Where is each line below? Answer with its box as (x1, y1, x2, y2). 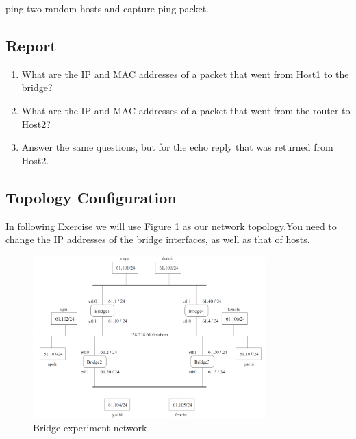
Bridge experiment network (33, 420, 147, 434)
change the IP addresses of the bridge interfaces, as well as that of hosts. (5, 232, 310, 247)
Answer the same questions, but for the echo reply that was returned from (21, 140, 333, 154)
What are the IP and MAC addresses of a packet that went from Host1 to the (21, 66, 349, 81)
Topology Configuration (5, 186, 177, 208)
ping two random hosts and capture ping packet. (5, 1, 209, 15)
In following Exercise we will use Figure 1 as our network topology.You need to (5, 218, 337, 233)
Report (5, 34, 57, 55)
